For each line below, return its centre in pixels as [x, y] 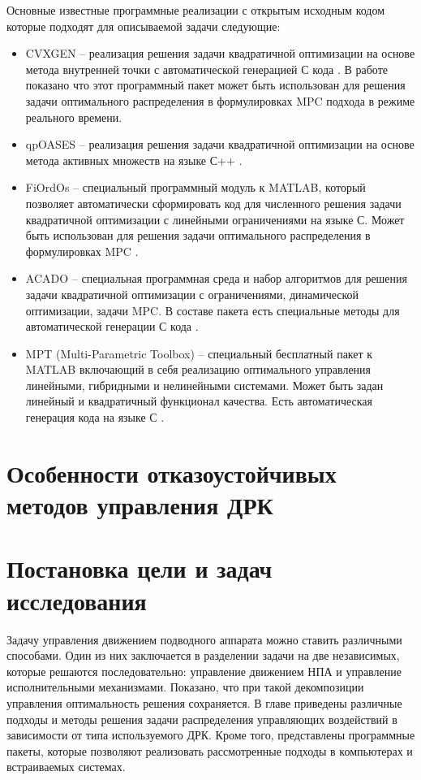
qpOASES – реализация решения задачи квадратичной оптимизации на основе [220, 144]
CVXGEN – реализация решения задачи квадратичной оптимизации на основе [220, 53]
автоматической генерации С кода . [112, 326]
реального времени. [74, 117]
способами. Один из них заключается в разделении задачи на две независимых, [203, 655]
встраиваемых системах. [66, 767]
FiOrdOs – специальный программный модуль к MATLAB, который [195, 187]
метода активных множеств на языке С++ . [134, 160]
